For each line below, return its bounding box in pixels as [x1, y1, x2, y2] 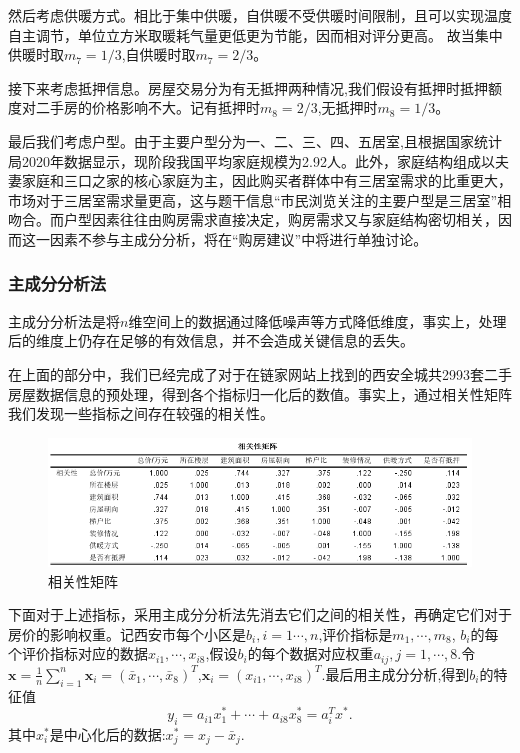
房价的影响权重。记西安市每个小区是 [8, 623, 246, 644]
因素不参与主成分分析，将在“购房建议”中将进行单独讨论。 [49, 228, 428, 249]
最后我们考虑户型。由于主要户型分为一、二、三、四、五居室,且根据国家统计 [8, 130, 502, 151]
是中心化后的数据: [49, 724, 166, 744]
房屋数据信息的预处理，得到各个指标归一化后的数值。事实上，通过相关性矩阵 [8, 383, 512, 404]
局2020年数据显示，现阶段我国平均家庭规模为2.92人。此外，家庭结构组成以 [8, 150, 495, 171]
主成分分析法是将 [8, 310, 120, 331]
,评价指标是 [318, 623, 393, 644]
